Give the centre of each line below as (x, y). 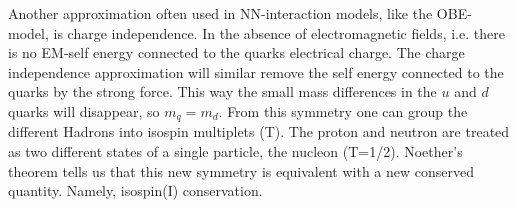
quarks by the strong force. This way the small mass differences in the (222, 91)
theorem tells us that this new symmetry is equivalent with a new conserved (241, 170)
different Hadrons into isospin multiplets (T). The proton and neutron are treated (259, 131)
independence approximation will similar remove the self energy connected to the (256, 71)
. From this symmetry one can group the (343, 110)
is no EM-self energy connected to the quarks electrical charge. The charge (236, 52)
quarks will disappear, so (84, 110)
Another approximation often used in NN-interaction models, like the (220, 13)
